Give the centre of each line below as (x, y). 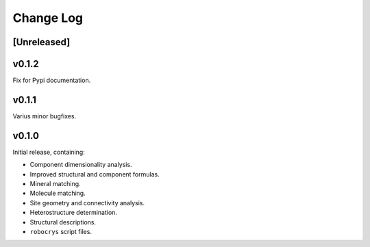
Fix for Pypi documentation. (52, 80)
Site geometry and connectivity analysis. (87, 203)
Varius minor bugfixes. (45, 116)
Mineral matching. (56, 184)
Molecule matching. (58, 193)
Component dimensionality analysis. (81, 165)
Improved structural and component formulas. (95, 174)
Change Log (48, 18)
